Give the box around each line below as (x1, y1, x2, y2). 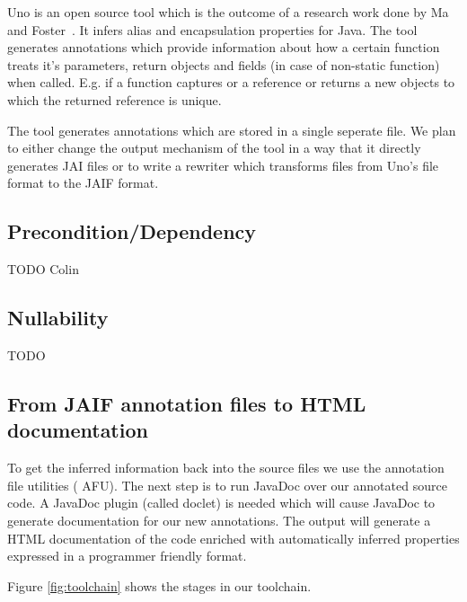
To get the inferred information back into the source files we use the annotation (7, 458, 445, 477)
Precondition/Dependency (7, 217, 257, 245)
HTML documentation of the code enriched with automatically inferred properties (7, 528, 460, 547)
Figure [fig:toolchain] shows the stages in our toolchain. (7, 576, 312, 595)
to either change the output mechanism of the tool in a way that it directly (7, 138, 421, 157)
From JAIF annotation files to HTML (7, 389, 366, 417)
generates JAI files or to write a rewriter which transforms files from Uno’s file (7, 155, 439, 174)
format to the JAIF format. (7, 173, 159, 192)
